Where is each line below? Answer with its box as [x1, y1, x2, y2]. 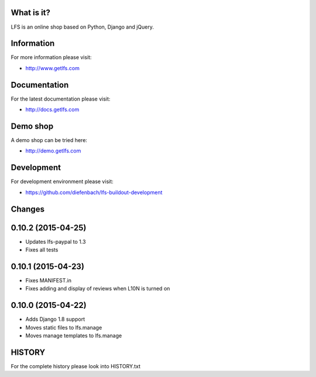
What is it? [11, 8, 51, 18]
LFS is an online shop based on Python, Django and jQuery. [11, 23, 154, 30]
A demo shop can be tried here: [11, 137, 88, 144]
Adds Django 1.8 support [25, 316, 85, 323]
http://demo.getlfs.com [25, 147, 81, 154]
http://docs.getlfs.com [25, 106, 80, 113]
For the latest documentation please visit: [11, 95, 111, 102]
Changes [11, 204, 45, 214]
